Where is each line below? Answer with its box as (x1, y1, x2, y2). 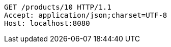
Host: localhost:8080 (4, 19, 90, 27)
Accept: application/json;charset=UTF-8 (4, 11, 167, 19)
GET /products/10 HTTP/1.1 (4, 3, 111, 11)
